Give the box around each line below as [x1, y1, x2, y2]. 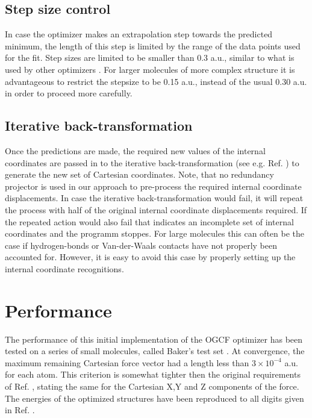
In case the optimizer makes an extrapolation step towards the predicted [5, 28, 273, 40]
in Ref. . [5, 404, 35, 416]
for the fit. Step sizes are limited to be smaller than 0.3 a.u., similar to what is [5, 51, 295, 64]
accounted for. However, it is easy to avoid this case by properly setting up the [5, 251, 296, 263]
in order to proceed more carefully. [5, 87, 133, 99]
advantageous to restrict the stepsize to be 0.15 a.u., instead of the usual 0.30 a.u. [5, 75, 307, 87]
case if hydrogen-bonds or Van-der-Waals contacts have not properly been [5, 239, 278, 251]
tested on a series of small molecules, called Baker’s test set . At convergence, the [5, 345, 305, 357]
